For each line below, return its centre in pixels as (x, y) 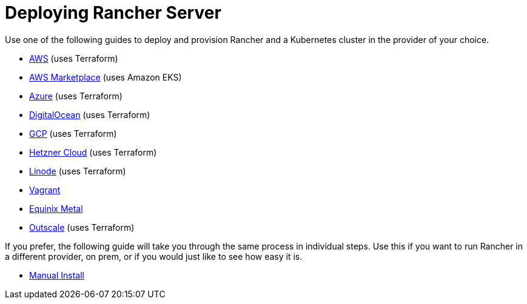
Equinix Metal (56, 208)
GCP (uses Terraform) (73, 133)
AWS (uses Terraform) (74, 58)
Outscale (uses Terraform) (82, 227)
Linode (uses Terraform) (78, 171)
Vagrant (45, 190)
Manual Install (57, 275)
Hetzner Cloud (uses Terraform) (93, 152)
